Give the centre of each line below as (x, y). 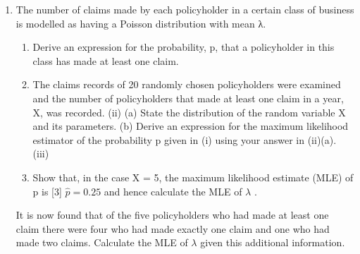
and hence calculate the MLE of (173, 191)
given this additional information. (273, 242)
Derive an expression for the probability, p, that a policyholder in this (184, 47)
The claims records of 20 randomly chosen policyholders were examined (187, 84)
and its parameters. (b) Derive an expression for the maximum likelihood (191, 126)
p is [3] (47, 191)
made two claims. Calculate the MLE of (102, 242)
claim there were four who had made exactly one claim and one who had (173, 228)
